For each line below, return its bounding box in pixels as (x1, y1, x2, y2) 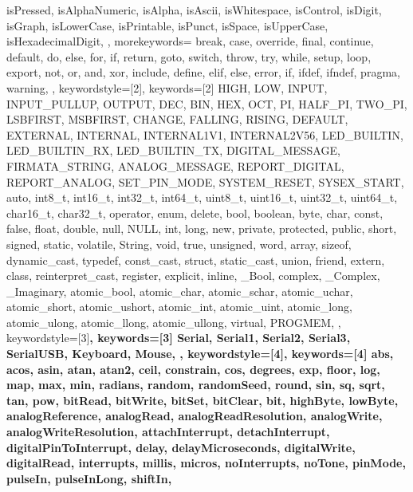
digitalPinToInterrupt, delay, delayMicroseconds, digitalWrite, (6, 439, 356, 455)
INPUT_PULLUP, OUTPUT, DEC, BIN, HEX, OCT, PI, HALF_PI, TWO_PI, (6, 95, 407, 112)
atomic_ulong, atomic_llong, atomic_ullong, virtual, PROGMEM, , (6, 313, 341, 330)
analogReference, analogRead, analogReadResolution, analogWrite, (6, 407, 383, 424)
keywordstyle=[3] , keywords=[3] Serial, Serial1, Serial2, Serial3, (6, 329, 351, 346)
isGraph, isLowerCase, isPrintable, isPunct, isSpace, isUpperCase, (6, 17, 328, 33)
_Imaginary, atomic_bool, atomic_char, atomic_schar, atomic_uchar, (6, 282, 353, 299)
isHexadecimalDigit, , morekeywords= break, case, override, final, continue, (6, 33, 374, 49)
